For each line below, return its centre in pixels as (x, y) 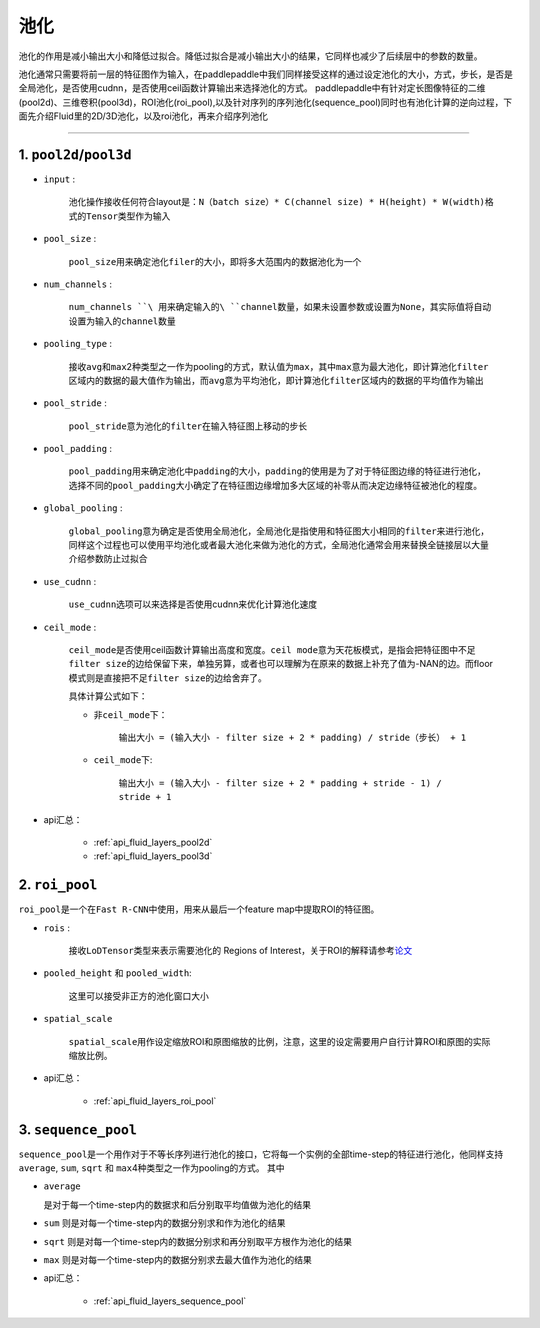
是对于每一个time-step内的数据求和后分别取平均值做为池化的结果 (177, 1204)
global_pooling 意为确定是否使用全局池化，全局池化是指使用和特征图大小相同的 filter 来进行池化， (279, 531)
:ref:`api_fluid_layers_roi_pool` (155, 1101)
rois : (56, 927)
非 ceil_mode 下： (130, 714)
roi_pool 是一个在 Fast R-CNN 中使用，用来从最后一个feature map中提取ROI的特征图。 (199, 909)
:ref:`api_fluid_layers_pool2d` (153, 842)
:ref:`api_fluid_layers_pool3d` (153, 856)
